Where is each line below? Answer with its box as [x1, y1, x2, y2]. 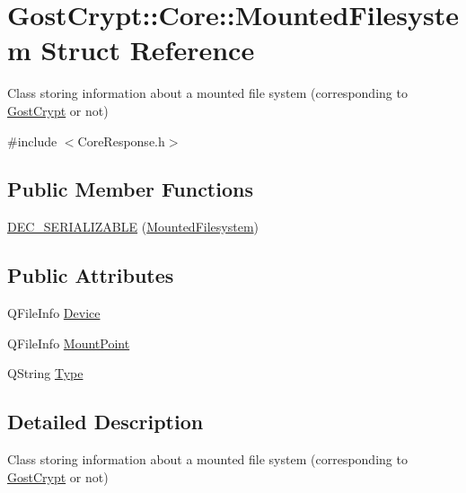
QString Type [7, 364, 84, 383]
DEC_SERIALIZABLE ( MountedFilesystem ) [7, 217, 259, 236]
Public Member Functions [7, 175, 253, 203]
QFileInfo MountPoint [7, 333, 130, 352]
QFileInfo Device [7, 304, 101, 322]
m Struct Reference [7, 31, 255, 68]
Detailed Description [7, 408, 204, 436]
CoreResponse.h [77, 131, 165, 150]
